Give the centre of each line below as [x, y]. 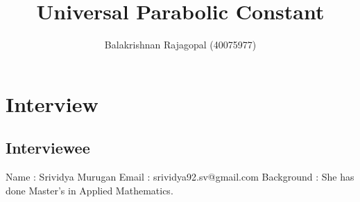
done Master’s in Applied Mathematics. [89, 190]
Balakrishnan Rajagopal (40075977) [180, 45]
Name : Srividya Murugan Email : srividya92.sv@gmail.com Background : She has [180, 177]
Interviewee [48, 148]
